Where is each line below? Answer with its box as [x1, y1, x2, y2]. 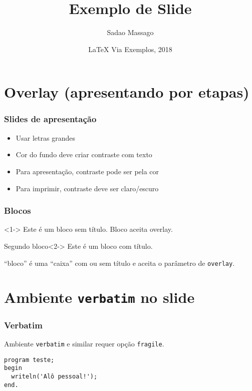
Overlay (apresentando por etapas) [4, 82, 249, 102]
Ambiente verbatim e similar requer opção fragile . [4, 338, 164, 348]
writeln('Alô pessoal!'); [11, 372, 98, 380]
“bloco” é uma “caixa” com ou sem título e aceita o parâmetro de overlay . [4, 257, 235, 268]
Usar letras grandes [16, 132, 75, 143]
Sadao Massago [107, 27, 154, 38]
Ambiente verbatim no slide [4, 287, 195, 307]
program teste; [4, 356, 55, 363]
